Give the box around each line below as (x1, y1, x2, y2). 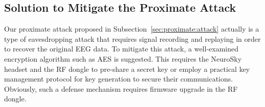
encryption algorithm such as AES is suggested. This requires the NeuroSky (4, 53, 242, 64)
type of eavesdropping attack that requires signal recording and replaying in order (4, 33, 261, 44)
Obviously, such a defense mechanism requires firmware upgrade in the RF (4, 83, 238, 94)
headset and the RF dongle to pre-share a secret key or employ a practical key (4, 63, 250, 74)
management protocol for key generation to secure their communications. (4, 73, 233, 84)
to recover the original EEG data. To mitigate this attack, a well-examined (4, 43, 238, 54)
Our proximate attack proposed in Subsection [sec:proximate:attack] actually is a (4, 23, 259, 34)
